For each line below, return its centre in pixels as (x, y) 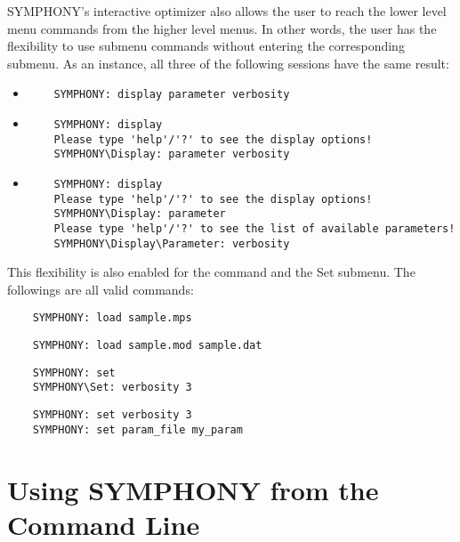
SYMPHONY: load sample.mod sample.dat (147, 346)
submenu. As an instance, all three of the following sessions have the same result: (228, 63)
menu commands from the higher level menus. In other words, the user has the (222, 28)
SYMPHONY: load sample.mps (112, 318)
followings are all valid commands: (101, 289)
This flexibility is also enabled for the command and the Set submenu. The (211, 272)
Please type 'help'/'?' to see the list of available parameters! (254, 228)
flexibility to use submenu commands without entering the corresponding (206, 46)
